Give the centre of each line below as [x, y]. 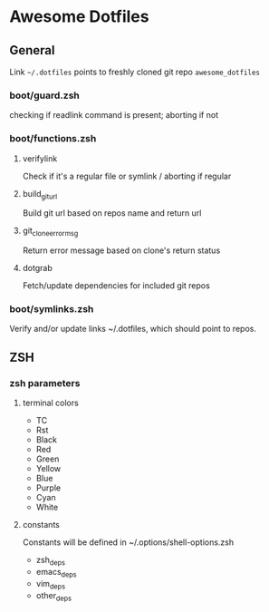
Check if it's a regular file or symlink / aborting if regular [127, 176]
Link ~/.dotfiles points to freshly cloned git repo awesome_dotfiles [135, 72]
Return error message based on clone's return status [121, 250]
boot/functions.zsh [53, 139]
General [33, 50]
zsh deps [51, 561]
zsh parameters [45, 383]
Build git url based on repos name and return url [112, 213]
